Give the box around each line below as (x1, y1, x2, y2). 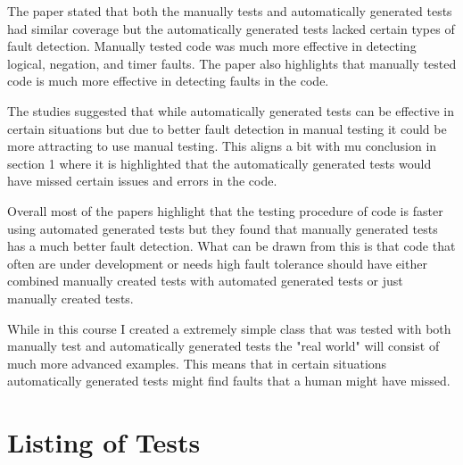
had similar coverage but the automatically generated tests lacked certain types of (7, 19, 455, 37)
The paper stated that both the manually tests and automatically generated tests (7, 2, 452, 20)
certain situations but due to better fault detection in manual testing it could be (7, 119, 447, 137)
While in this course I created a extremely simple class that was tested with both (7, 319, 451, 337)
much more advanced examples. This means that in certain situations (7, 353, 387, 372)
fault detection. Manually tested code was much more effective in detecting (7, 37, 417, 55)
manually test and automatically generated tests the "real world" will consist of (7, 336, 440, 355)
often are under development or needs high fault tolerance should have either (7, 253, 427, 272)
